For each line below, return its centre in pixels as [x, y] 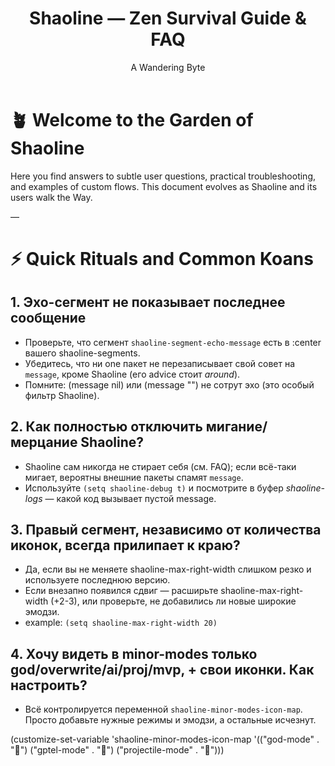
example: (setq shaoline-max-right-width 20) [121, 623]
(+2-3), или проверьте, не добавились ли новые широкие [173, 601]
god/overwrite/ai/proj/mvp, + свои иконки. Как [162, 669]
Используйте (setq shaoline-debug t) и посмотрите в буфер [154, 488]
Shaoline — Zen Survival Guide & [168, 18]
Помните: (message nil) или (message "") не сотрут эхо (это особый [169, 384]
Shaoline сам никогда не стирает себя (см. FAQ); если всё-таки [160, 466]
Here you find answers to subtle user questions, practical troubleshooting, [163, 176]
